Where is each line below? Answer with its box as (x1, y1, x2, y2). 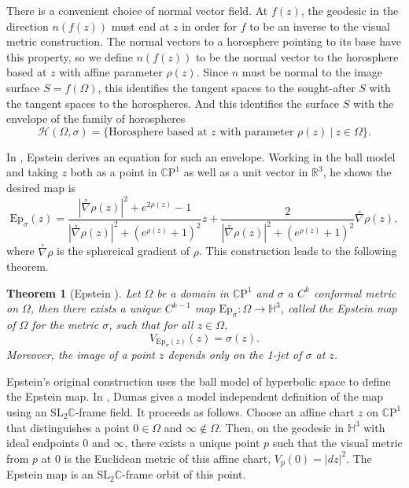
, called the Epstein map (280, 300, 397, 316)
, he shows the (322, 164, 392, 180)
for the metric (31, 316, 99, 333)
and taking (6, 164, 58, 180)
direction (6, 17, 49, 34)
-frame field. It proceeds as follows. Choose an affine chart (75, 403, 355, 420)
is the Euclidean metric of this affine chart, (64, 449, 271, 466)
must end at (111, 17, 170, 34)
